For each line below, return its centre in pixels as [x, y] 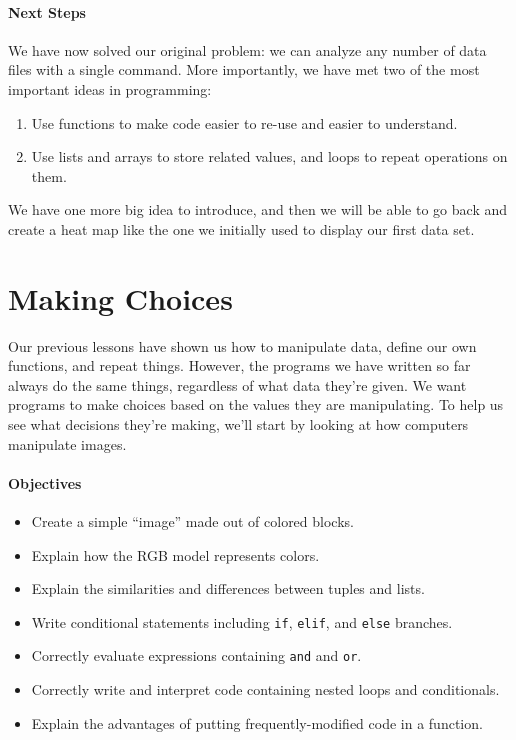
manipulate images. [67, 443]
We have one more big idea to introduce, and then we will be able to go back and [257, 209]
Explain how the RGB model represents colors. [175, 554]
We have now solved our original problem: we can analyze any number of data [247, 49]
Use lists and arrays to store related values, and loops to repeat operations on [269, 156]
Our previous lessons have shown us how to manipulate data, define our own [242, 345]
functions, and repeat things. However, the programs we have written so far [239, 365]
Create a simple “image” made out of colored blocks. [192, 521]
